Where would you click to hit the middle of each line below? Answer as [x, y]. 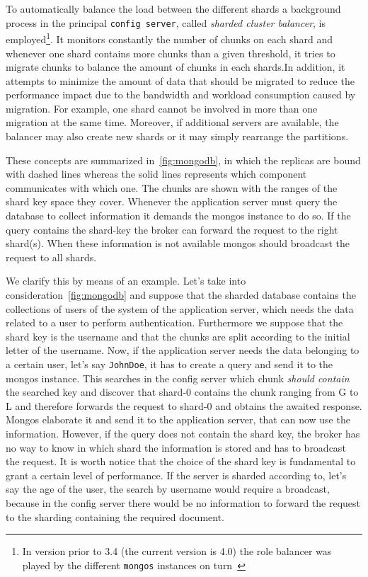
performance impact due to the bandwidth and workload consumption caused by [181, 95]
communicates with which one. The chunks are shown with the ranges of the [172, 187]
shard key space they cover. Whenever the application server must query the [172, 201]
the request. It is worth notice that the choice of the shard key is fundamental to [181, 461]
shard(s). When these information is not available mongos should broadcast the [178, 243]
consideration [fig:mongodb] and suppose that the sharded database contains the [181, 295]
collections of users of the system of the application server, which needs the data [180, 308]
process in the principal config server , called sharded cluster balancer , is [166, 22]
